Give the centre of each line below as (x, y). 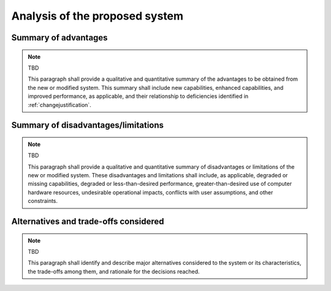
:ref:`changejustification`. (59, 105)
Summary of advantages (59, 38)
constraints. (43, 201)
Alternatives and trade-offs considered (88, 222)
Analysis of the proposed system (97, 16)
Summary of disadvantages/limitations (88, 125)
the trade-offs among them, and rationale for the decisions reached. (114, 271)
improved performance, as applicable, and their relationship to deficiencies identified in (138, 96)
